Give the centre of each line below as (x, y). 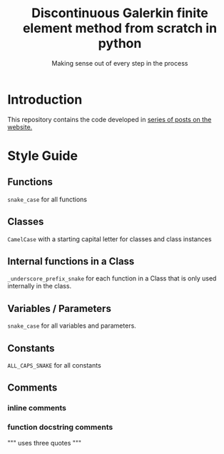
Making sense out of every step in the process (120, 63)
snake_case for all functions (47, 199)
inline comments (37, 408)
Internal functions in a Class (71, 261)
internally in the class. (40, 286)
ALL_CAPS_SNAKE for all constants (54, 365)
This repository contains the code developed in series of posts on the (110, 119)
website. (20, 127)
